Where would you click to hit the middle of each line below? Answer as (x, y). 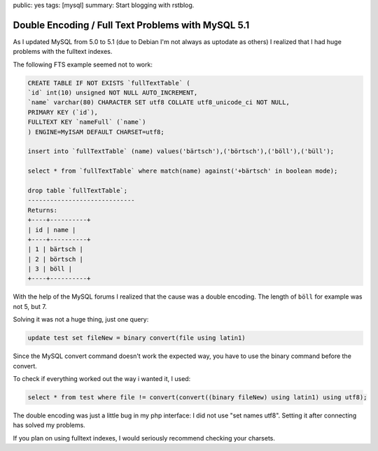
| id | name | (52, 230)
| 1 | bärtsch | (56, 249)
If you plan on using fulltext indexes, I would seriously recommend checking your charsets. (144, 438)
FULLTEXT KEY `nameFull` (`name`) (87, 122)
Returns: (43, 210)
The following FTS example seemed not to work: (83, 64)
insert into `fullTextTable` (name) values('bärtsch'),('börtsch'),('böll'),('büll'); (181, 151)
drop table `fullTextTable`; (78, 190)
